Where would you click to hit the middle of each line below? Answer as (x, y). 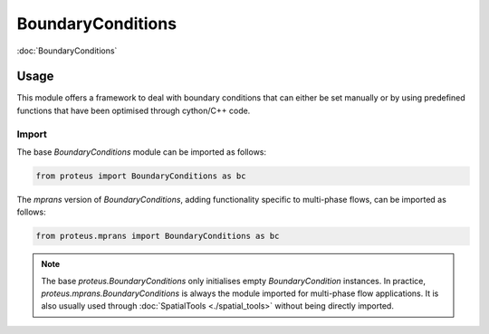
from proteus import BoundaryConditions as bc (141, 176)
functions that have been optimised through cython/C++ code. (134, 110)
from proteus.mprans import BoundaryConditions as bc (158, 236)
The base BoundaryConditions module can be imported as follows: (142, 152)
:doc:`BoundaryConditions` (67, 51)
